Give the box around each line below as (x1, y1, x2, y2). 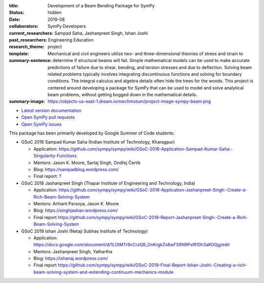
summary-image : (9, 98, 45, 105)
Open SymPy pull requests (21, 114, 75, 120)
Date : (9, 16, 21, 22)
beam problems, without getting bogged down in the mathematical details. (47, 92, 198, 98)
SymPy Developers (47, 23, 86, 29)
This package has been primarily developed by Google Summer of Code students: (9, 130, 175, 136)
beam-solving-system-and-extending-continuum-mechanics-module (33, 269, 174, 275)
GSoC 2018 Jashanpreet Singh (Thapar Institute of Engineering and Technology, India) (21, 180, 196, 186)
